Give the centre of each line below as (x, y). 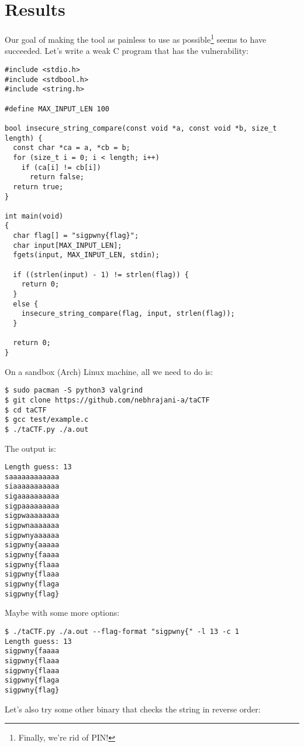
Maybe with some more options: (62, 613)
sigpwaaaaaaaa (32, 516)
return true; (38, 187)
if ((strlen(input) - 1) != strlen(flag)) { (101, 274)
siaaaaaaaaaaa (32, 487)
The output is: (30, 448)
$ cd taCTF (26, 410)
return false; (57, 177)
